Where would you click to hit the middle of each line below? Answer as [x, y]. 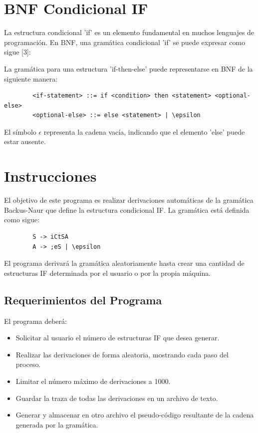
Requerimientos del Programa [83, 300]
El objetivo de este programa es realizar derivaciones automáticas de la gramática [129, 200]
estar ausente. [25, 141]
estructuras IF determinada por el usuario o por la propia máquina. [108, 273]
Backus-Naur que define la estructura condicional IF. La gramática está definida [127, 209]
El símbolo [20, 131]
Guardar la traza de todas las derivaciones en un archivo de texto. [117, 398]
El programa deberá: [35, 321]
